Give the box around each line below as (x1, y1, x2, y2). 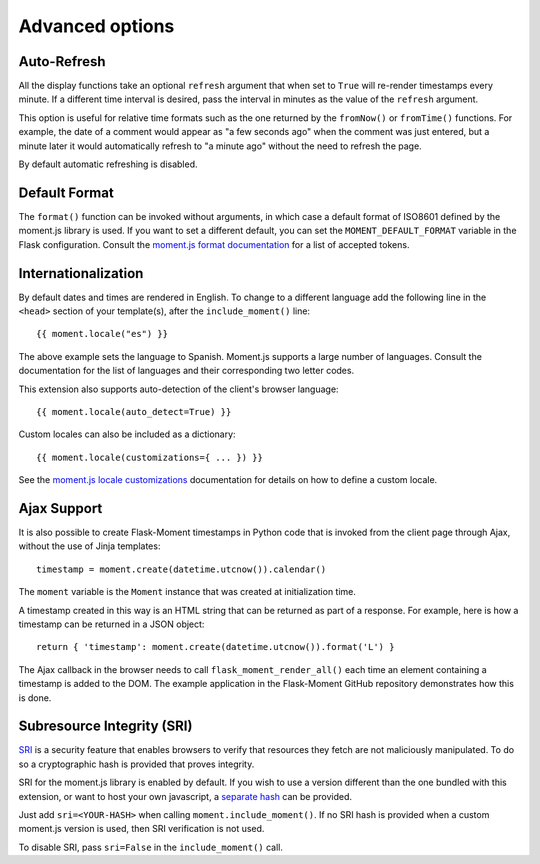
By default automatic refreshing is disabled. (18, 158, 199, 170)
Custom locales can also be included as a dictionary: (18, 428, 236, 440)
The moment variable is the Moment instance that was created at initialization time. (18, 586, 357, 598)
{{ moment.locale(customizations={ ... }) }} (36, 451, 264, 463)
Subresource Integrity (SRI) (18, 718, 193, 735)
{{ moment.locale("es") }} (36, 328, 169, 340)
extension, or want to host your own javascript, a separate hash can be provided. (18, 790, 352, 802)
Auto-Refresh (18, 53, 106, 70)
